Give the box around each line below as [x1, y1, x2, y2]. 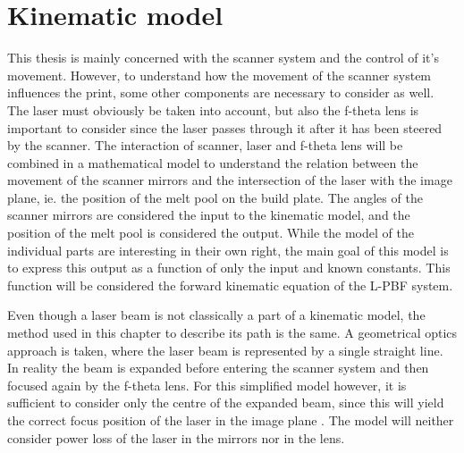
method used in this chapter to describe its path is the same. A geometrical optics [7, 323, 458, 342]
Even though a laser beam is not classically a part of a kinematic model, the [7, 306, 426, 324]
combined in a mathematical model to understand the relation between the [7, 153, 418, 172]
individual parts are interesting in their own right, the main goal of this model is [7, 240, 449, 259]
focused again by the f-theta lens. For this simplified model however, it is [7, 375, 407, 394]
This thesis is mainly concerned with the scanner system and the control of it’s [7, 48, 439, 67]
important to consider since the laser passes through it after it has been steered [7, 118, 443, 137]
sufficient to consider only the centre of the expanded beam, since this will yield [7, 393, 444, 412]
